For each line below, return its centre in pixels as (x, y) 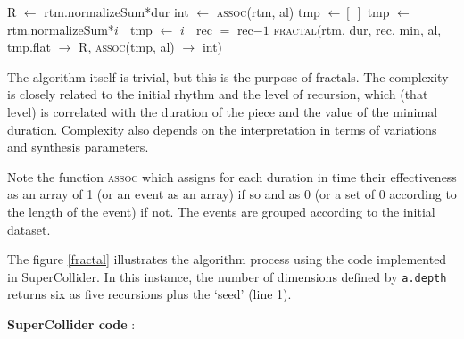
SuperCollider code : (71, 323)
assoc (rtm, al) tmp (268, 12)
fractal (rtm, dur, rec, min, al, (357, 29)
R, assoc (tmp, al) (127, 47)
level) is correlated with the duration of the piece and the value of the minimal (223, 111)
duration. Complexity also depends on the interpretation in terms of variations (222, 129)
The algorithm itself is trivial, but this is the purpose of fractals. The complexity (228, 76)
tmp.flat (29, 47)
